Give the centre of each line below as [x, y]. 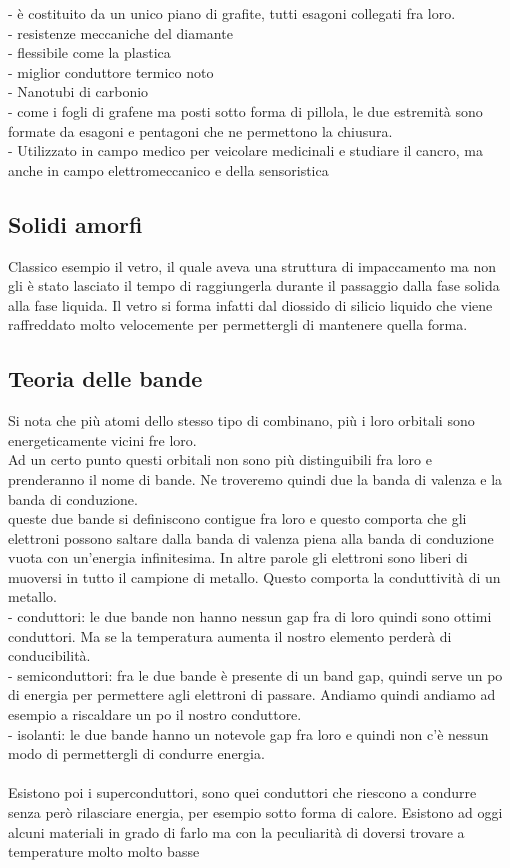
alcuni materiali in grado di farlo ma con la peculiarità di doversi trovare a [236, 831]
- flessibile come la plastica [89, 52]
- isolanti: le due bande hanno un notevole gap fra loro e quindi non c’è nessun [248, 733]
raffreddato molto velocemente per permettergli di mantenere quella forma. [238, 324]
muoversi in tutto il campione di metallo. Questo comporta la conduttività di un [254, 576]
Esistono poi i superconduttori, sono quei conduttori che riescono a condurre [242, 792]
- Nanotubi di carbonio [78, 91]
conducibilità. [49, 655]
